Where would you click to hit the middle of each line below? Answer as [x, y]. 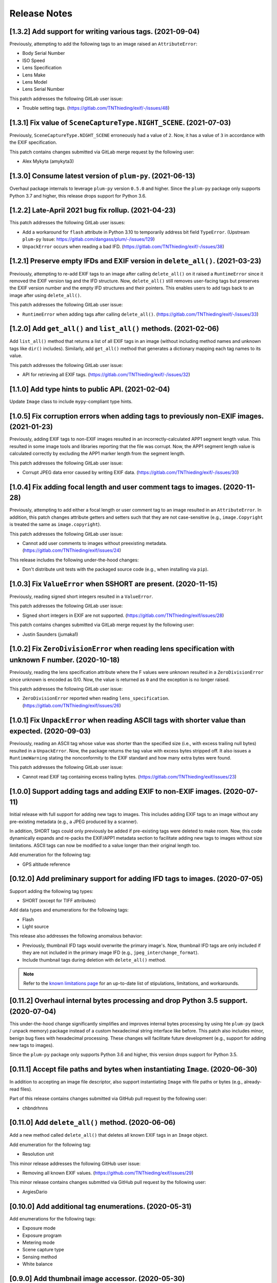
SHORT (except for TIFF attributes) [59, 900]
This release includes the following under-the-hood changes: [74, 560]
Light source [35, 927]
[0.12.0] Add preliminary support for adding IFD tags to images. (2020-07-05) [136, 879]
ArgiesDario [35, 1192]
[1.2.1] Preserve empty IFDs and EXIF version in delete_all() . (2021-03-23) [135, 261]
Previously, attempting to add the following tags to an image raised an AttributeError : [103, 44]
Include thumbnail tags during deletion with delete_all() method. [94, 960]
